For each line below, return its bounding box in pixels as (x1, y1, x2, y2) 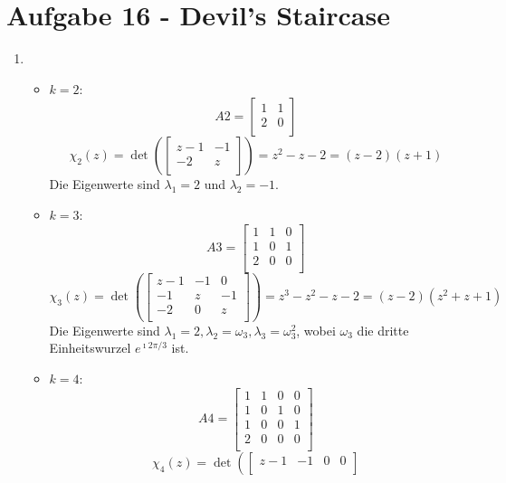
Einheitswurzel (49, 338, 131, 357)
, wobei (296, 320, 336, 339)
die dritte (357, 320, 409, 339)
